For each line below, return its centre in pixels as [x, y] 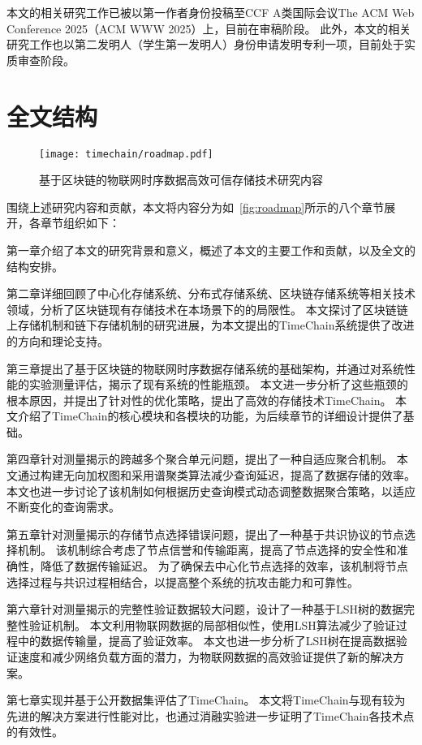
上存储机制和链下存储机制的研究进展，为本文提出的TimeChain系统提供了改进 [211, 325]
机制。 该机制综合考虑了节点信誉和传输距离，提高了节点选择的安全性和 [207, 550]
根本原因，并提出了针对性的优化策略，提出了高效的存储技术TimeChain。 [199, 400]
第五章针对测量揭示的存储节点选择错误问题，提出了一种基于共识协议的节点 [205, 534]
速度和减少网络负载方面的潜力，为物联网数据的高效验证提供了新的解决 [205, 657]
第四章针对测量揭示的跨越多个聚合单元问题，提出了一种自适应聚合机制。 [200, 459]
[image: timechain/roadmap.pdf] [126, 154]
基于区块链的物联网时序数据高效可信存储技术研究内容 [181, 180]
